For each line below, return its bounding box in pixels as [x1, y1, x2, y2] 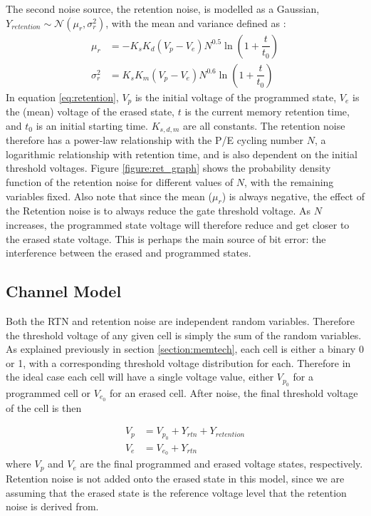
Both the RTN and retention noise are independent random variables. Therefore [6, 313, 355, 328]
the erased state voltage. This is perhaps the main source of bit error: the [6, 231, 326, 246]
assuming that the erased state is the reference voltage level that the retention [6, 485, 347, 500]
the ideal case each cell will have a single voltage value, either [6, 369, 274, 384]
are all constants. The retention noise [183, 118, 345, 133]
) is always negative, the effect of [221, 188, 365, 203]
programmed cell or [6, 385, 91, 400]
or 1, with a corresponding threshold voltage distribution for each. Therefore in [6, 355, 351, 370]
